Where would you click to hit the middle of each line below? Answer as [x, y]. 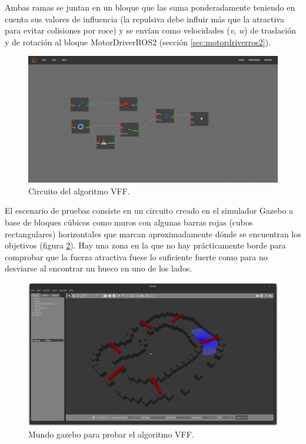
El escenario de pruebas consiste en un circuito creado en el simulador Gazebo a [149, 211]
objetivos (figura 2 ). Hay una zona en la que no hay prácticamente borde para [145, 245]
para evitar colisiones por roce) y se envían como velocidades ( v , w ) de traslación [151, 30]
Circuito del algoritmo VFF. [79, 190]
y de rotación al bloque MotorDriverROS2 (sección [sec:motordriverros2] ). [138, 42]
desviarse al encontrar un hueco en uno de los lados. [99, 268]
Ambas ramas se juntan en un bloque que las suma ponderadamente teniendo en [150, 7]
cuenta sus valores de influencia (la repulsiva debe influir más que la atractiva [144, 19]
